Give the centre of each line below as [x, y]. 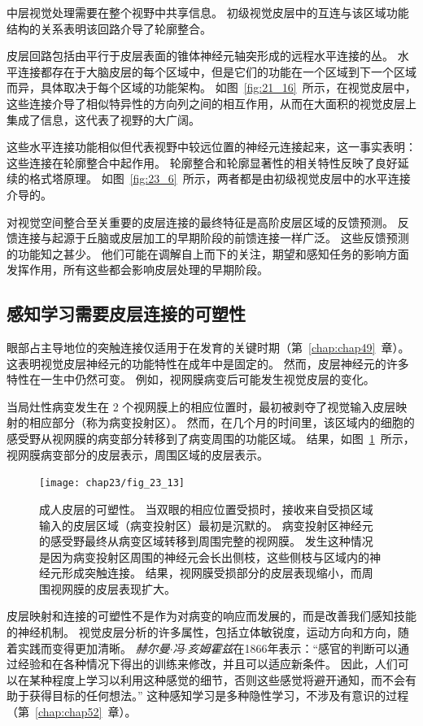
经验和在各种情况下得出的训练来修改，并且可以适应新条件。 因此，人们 [207, 664]
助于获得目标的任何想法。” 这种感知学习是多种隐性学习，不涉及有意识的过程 [208, 696]
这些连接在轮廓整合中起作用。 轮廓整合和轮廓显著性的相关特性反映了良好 [202, 162]
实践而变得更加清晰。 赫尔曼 [94, 648]
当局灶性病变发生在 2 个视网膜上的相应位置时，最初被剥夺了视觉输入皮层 [201, 406]
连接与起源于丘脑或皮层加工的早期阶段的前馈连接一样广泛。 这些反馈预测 [213, 238]
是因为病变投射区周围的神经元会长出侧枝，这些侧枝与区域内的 [204, 556]
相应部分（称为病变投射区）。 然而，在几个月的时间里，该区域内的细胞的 [222, 422]
